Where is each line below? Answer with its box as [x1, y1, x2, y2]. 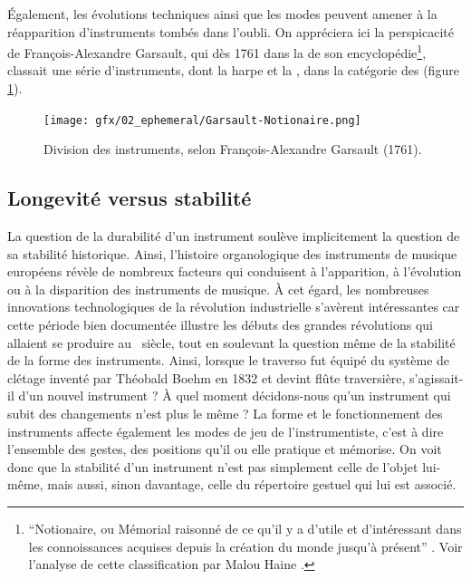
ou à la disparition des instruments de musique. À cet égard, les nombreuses [7, 279, 429, 298]
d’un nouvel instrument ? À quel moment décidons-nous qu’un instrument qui [18, 386, 451, 405]
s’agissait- [409, 368, 464, 387]
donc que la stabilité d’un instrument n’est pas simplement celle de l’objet [7, 457, 418, 476]
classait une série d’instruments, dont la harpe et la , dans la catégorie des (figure [7, 61, 459, 80]
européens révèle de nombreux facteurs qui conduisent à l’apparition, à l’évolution [7, 262, 462, 281]
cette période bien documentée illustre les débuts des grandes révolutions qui [7, 315, 433, 334]
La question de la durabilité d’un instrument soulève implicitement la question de [7, 227, 460, 246]
